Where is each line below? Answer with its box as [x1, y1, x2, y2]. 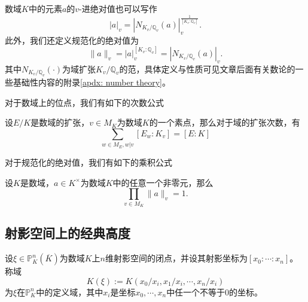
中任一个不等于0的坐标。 [166, 285, 263, 298]
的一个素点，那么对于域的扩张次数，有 [149, 116, 300, 129]
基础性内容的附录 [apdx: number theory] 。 [13, 75, 171, 88]
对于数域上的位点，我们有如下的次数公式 [5, 96, 164, 108]
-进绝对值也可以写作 [79, 2, 157, 14]
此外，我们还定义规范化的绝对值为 [5, 33, 139, 46]
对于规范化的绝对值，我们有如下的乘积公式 [5, 156, 172, 169]
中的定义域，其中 [36, 285, 103, 298]
